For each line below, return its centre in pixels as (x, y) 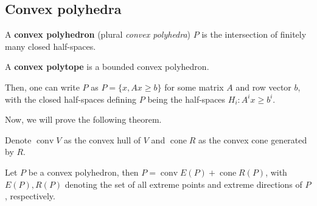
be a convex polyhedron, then (83, 172)
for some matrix (194, 87)
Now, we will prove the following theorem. (83, 119)
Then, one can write (42, 87)
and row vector (263, 87)
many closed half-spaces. (51, 46)
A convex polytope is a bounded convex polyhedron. (107, 67)
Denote (18, 139)
